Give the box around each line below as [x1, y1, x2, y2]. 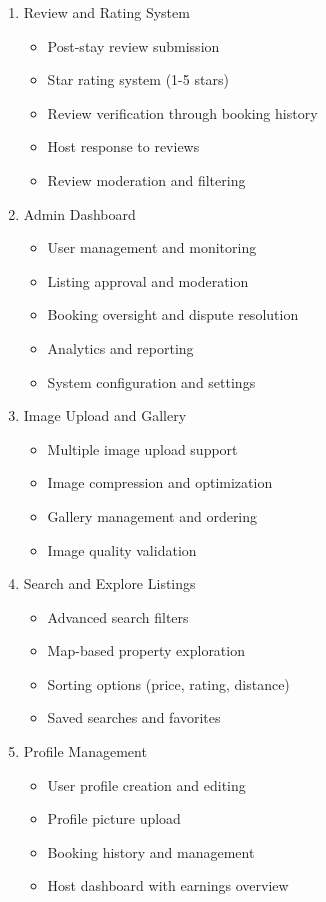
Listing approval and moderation [47, 270, 249, 291]
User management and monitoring [47, 237, 257, 258]
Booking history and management [47, 841, 255, 862]
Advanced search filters [47, 606, 189, 627]
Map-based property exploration [47, 640, 245, 661]
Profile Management [23, 741, 147, 762]
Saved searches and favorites [47, 707, 221, 728]
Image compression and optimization [47, 472, 273, 493]
